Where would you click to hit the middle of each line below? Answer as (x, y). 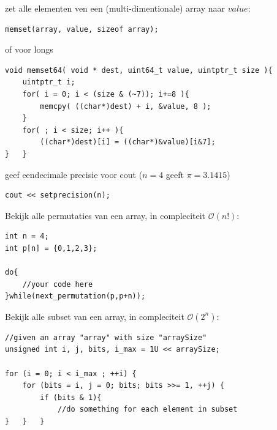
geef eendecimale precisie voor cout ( (74, 174)
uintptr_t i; (49, 82)
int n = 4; (27, 236)
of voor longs (29, 49)
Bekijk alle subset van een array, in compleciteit (95, 316)
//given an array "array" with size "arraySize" (106, 337)
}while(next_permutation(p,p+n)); (75, 296)
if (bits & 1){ (71, 397)
